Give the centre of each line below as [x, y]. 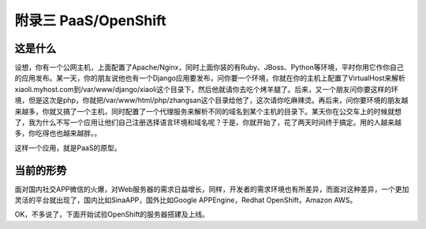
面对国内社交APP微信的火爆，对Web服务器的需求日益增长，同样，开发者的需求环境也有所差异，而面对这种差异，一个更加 [212, 189]
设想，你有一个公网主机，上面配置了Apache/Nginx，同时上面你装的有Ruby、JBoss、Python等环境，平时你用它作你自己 [209, 68]
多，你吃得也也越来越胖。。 [58, 133]
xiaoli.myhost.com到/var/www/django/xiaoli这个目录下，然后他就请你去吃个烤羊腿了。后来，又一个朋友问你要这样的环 [206, 89]
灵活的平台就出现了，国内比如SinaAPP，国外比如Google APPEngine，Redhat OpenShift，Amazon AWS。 [186, 200]
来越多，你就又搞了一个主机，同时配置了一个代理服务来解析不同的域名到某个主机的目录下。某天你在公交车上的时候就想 [208, 111]
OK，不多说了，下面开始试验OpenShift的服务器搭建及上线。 [112, 214]
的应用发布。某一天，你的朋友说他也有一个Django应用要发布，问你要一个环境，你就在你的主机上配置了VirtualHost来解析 [210, 78]
